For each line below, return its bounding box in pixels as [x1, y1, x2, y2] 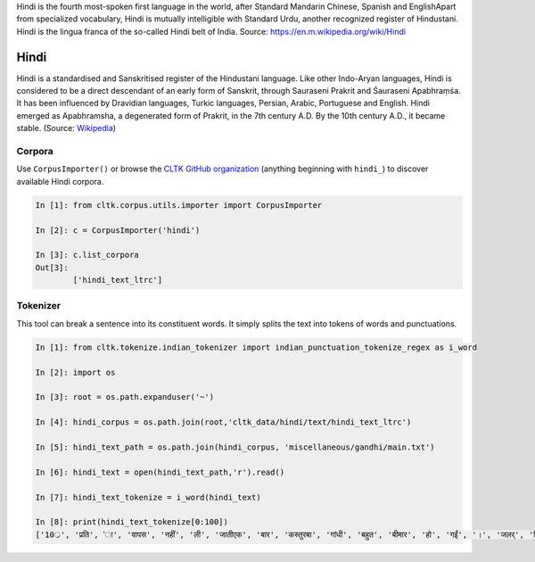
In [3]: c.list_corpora [35, 250, 140, 260]
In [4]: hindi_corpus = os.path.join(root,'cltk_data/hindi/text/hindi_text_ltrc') [35, 417, 412, 427]
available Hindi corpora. [16, 176, 104, 186]
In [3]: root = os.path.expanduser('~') [35, 393, 214, 402]
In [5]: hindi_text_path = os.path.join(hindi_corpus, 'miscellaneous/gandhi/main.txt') [35, 442, 436, 452]
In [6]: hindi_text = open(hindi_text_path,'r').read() [35, 467, 285, 477]
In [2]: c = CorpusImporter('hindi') [35, 225, 201, 236]
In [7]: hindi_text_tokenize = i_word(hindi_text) [35, 492, 262, 502]
